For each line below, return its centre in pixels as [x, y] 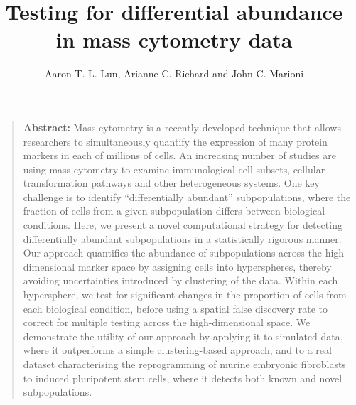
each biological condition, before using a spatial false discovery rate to [175, 308]
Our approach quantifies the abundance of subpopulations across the [172, 253]
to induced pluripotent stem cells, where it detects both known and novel [183, 378]
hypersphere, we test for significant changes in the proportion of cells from [185, 295]
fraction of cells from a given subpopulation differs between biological [174, 211]
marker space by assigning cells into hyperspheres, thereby [205, 266]
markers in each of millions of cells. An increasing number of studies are [179, 155]
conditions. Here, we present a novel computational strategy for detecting [183, 225]
